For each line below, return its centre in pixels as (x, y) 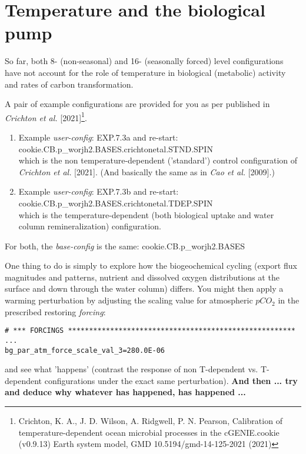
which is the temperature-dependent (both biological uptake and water (146, 214)
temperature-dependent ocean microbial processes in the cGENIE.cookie (149, 432)
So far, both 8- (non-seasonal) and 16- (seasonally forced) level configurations (144, 61)
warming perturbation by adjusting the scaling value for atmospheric (129, 300)
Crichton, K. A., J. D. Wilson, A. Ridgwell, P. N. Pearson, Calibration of (150, 420)
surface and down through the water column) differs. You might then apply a (144, 288)
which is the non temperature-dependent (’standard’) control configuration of (158, 160)
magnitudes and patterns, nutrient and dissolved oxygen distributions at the (142, 277)
